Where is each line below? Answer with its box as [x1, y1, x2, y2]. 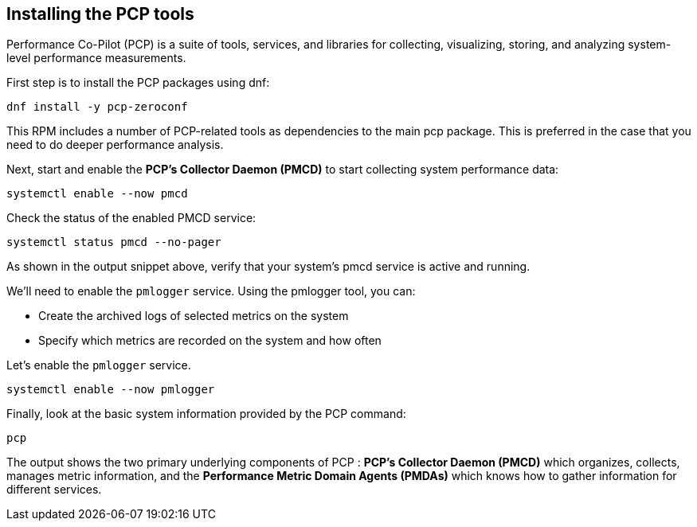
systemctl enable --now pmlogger [6, 383, 215, 396]
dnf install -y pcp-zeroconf [6, 100, 188, 114]
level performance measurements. [6, 51, 186, 65]
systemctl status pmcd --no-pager [6, 236, 221, 249]
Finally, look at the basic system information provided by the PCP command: [6, 407, 406, 421]
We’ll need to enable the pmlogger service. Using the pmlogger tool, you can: [6, 284, 416, 299]
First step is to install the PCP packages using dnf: [6, 76, 270, 90]
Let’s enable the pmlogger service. [6, 358, 191, 373]
